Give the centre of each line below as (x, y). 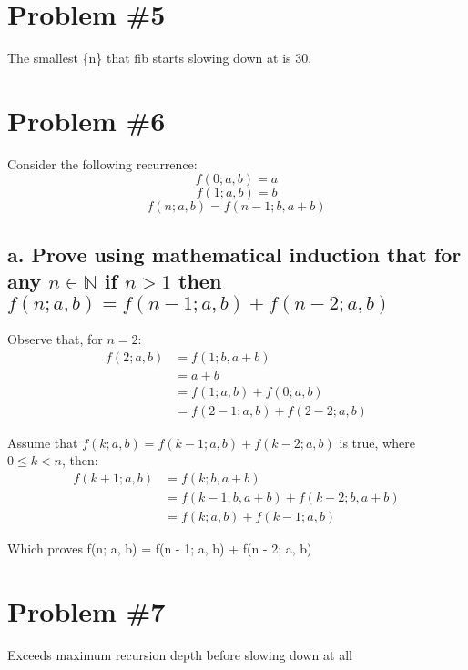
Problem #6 (86, 120)
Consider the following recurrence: (102, 163)
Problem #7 (86, 610)
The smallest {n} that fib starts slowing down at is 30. (160, 58)
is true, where (377, 442)
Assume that (43, 442)
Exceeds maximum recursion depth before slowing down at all (180, 654)
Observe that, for (55, 339)
